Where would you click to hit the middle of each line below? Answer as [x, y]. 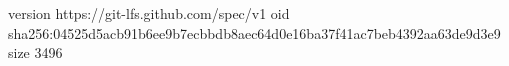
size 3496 [35, 52]
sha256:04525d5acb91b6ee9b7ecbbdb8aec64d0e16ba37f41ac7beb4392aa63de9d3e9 [254, 32]
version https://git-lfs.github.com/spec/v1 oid [149, 13]
